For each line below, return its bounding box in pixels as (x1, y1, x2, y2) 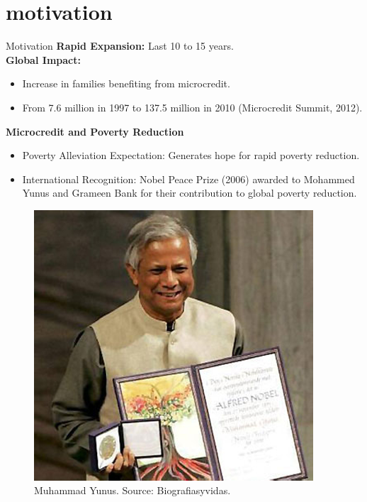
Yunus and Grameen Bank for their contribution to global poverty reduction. (22, 185, 357, 200)
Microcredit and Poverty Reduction (6, 124, 184, 138)
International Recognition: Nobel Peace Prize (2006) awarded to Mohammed (22, 171, 355, 186)
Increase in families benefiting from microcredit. (22, 76, 230, 91)
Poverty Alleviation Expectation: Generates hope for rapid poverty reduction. (22, 148, 360, 163)
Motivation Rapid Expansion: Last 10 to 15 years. (6, 38, 234, 53)
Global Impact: (6, 52, 81, 67)
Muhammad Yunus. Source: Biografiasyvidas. (34, 483, 231, 498)
